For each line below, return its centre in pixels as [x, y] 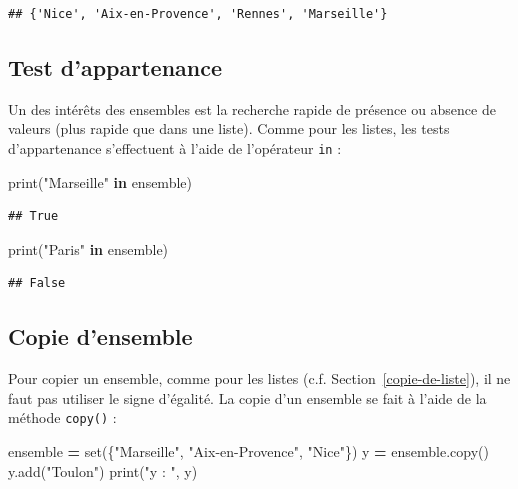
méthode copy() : [62, 417]
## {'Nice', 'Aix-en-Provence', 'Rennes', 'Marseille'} [198, 14]
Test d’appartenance [115, 66]
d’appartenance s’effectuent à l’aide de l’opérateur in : [175, 147]
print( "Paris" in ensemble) [88, 248]
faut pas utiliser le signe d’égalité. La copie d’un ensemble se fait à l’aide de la [247, 397]
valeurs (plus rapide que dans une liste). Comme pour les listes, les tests [229, 128]
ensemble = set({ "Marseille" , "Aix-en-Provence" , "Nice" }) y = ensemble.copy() [248, 451]
